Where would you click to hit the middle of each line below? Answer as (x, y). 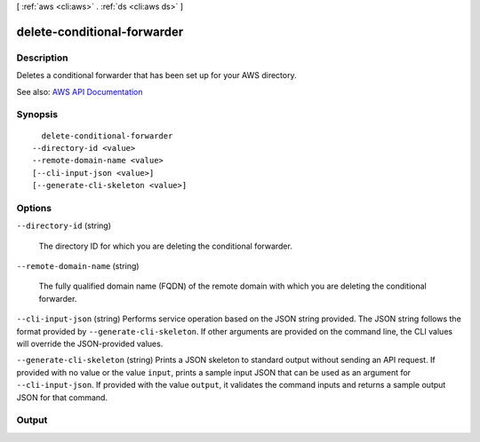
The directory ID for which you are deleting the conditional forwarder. (165, 246)
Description (42, 58)
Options (34, 208)
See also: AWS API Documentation (80, 91)
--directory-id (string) (64, 225)
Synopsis (37, 114)
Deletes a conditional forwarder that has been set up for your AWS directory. (156, 75)
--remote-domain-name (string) (78, 265)
